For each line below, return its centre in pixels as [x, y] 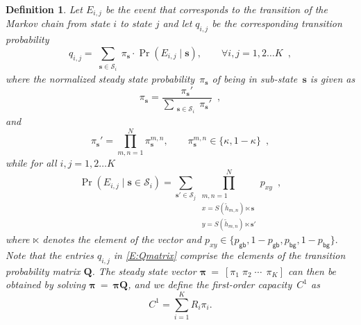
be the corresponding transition [277, 23]
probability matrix [43, 270]
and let [177, 23]
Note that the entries [50, 255]
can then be [312, 270]
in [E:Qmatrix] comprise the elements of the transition [229, 255]
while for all [31, 162]
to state [136, 23]
